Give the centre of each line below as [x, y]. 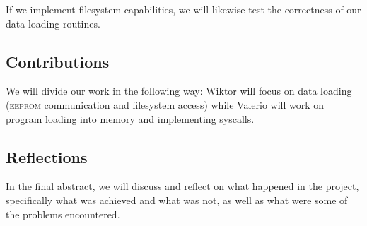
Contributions [58, 61]
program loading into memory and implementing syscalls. [130, 118]
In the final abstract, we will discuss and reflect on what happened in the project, [182, 186]
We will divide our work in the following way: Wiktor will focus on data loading [179, 91]
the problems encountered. [63, 214]
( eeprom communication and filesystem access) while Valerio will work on [165, 104]
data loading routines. [53, 23]
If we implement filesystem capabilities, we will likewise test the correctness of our [183, 9]
